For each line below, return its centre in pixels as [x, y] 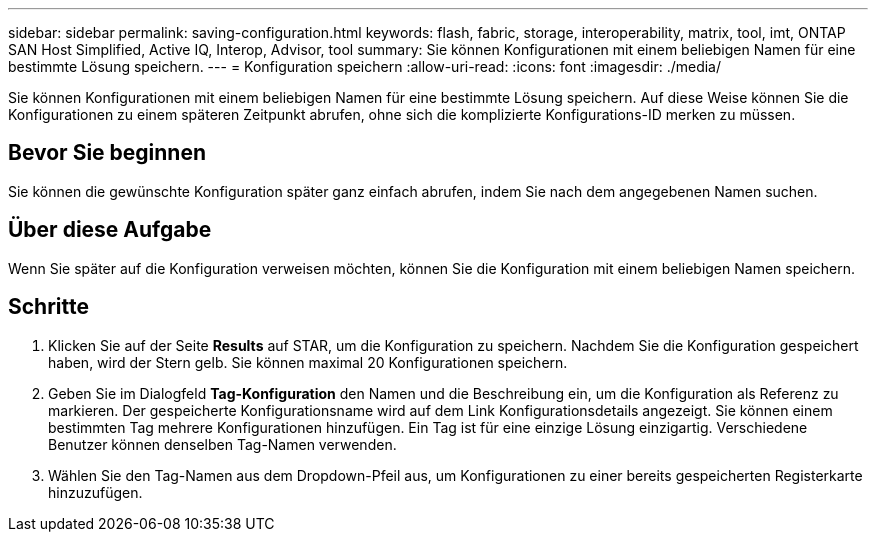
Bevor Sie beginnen [107, 153]
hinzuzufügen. [95, 492]
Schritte [48, 307]
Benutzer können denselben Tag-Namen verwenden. [222, 444]
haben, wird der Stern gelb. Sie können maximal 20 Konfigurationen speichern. [308, 362]
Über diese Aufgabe [110, 230]
